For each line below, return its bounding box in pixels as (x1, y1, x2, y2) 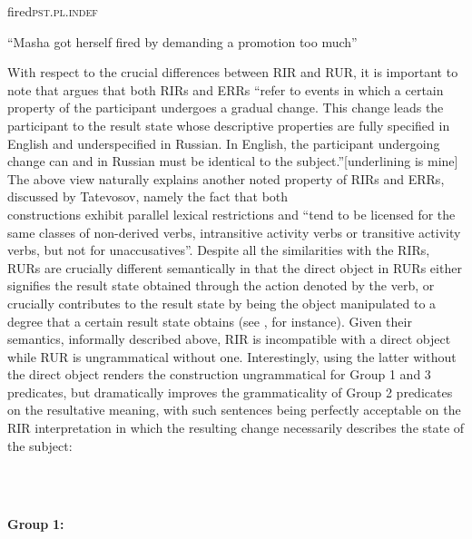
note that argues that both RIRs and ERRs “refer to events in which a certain (7, 80, 444, 99)
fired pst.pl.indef (7, 2, 98, 20)
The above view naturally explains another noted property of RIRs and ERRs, (7, 169, 445, 188)
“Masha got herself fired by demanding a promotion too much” (7, 32, 358, 51)
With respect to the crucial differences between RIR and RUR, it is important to (7, 63, 458, 82)
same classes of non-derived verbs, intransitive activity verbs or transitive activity (7, 222, 461, 241)
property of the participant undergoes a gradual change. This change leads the (7, 98, 444, 117)
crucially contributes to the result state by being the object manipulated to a (7, 293, 437, 312)
